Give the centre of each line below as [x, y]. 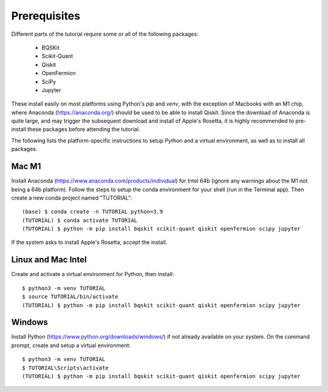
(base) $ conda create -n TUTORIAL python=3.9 [93, 212]
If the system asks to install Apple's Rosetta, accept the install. [89, 242]
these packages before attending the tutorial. [84, 129]
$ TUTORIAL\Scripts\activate [65, 368]
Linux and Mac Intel [49, 260]
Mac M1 [26, 167]
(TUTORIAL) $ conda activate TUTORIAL [80, 220]
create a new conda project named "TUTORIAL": [72, 198]
